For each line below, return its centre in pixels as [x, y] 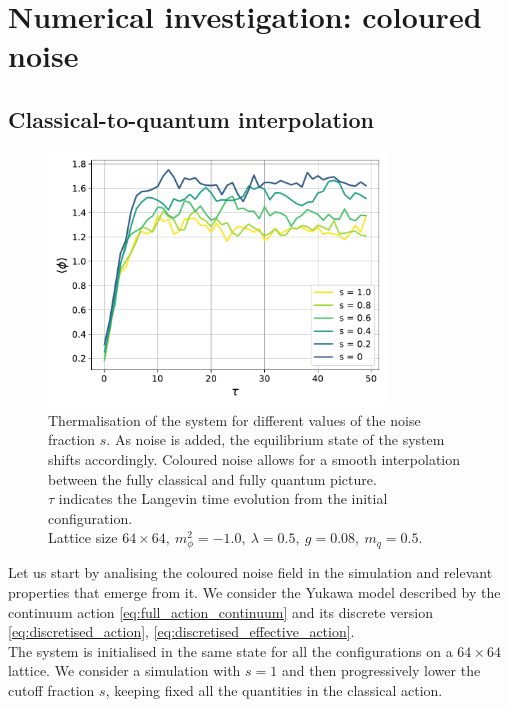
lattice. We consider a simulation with [124, 670]
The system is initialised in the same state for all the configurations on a [230, 650]
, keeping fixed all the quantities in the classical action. [274, 690]
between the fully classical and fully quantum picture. [212, 478]
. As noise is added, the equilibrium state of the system [275, 439]
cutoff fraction [51, 690]
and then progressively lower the [381, 670]
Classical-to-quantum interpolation [191, 118]
